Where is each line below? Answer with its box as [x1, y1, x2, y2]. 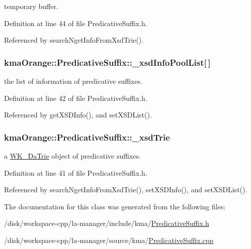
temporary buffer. [4, 1, 58, 11]
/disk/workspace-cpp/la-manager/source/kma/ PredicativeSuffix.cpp [4, 234, 214, 245]
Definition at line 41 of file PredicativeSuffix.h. [4, 167, 147, 178]
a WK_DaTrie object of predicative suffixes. [4, 151, 141, 161]
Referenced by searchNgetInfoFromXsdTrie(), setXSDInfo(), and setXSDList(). [4, 184, 247, 195]
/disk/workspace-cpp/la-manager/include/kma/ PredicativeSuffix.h [4, 218, 209, 228]
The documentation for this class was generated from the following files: [4, 201, 226, 211]
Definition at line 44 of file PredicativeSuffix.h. [4, 18, 147, 28]
